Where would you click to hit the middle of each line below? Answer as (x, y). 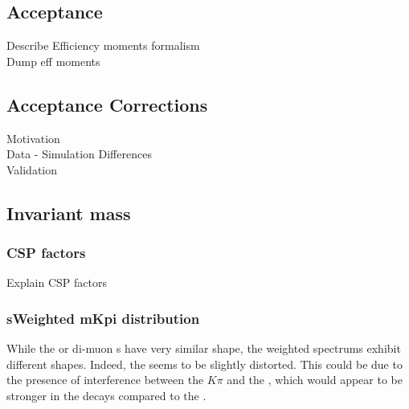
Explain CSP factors (57, 282)
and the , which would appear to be (315, 380)
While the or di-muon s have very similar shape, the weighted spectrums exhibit (204, 348)
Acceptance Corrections (107, 104)
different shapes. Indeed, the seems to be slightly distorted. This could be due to (204, 364)
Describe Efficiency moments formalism (103, 45)
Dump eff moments (53, 61)
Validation (32, 169)
